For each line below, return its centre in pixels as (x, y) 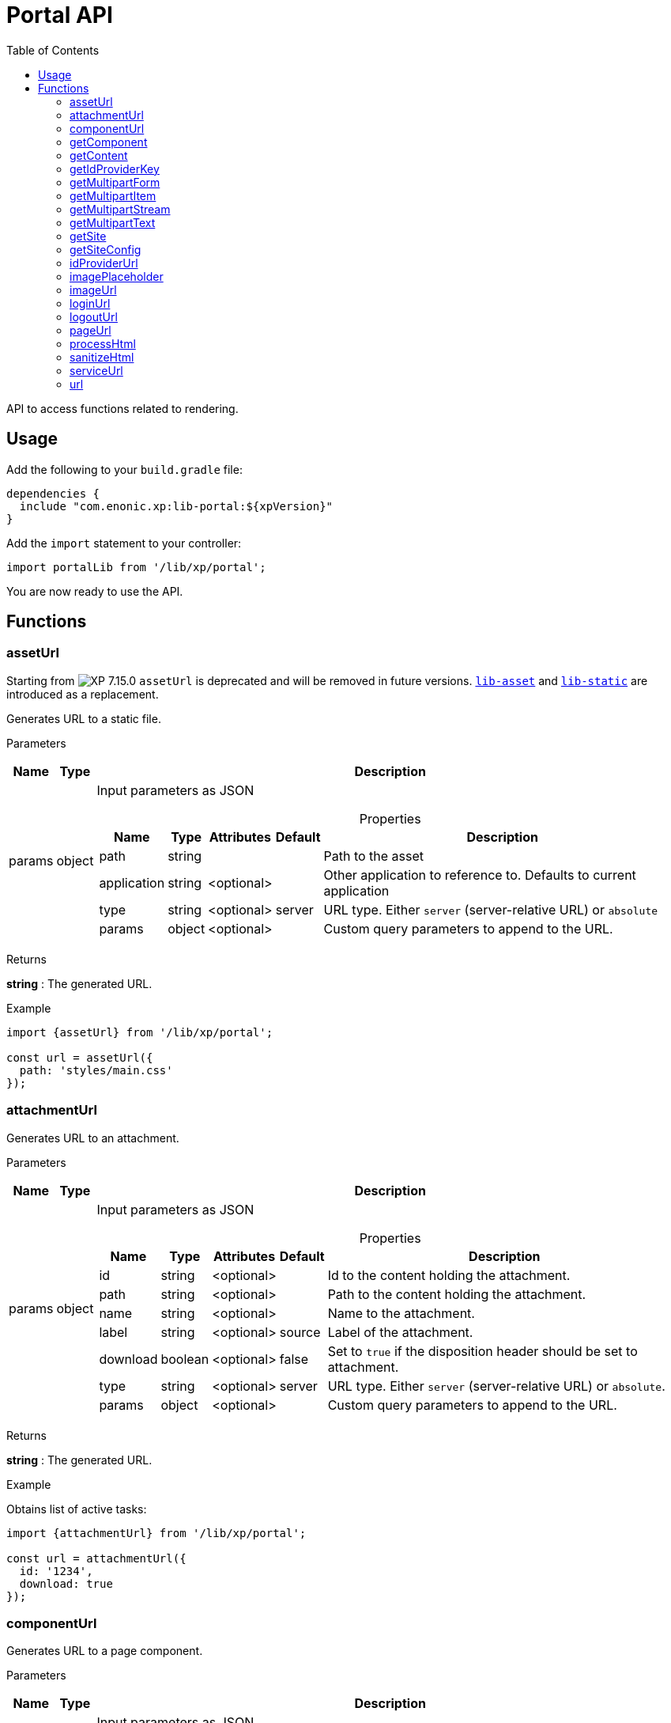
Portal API (60, 15)
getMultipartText (113, 222)
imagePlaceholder (117, 276)
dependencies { (53, 493)
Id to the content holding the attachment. (449, 1275)
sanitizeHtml (102, 357)
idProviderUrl (104, 263)
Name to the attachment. (401, 1313)
